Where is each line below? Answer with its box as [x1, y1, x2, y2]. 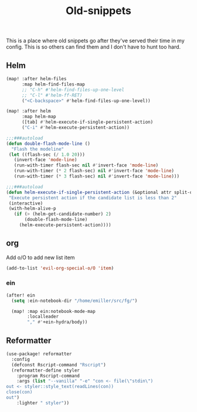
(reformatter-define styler [11, 367, 80, 373]
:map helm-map [21, 114, 57, 120]
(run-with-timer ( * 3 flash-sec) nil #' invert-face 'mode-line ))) [13, 173, 180, 179]
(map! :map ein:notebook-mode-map [11, 308, 96, 314]
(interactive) [8, 200, 43, 206]
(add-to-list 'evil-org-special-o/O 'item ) [6, 265, 114, 271]
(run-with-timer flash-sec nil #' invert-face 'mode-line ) [13, 162, 159, 168]
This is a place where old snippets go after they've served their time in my [6, 37, 185, 45]
